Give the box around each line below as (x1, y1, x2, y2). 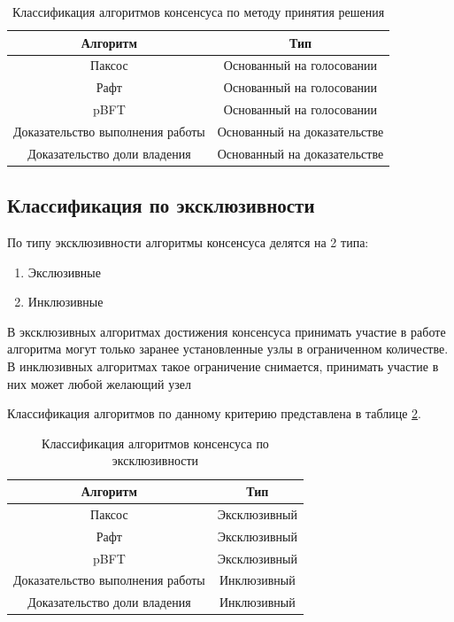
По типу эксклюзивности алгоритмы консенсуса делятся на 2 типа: (7, 233, 369, 252)
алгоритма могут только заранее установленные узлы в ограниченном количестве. (7, 339, 449, 358)
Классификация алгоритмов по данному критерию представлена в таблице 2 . (7, 404, 421, 423)
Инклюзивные (27, 292, 104, 311)
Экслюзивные (27, 262, 101, 281)
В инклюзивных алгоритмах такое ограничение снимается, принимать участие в (7, 357, 439, 376)
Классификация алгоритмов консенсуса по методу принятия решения (12, 3, 385, 20)
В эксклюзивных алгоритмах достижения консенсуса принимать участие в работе (7, 322, 446, 340)
